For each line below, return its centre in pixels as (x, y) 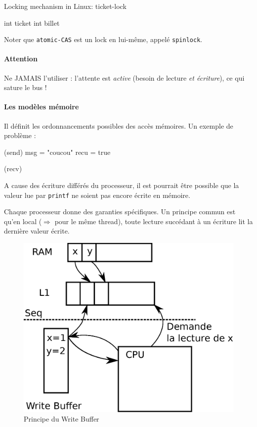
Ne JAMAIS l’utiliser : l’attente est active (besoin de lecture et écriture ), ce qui (124, 77)
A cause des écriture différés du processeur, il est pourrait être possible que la (122, 185)
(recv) (13, 168)
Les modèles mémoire (42, 107)
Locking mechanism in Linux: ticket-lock (65, 6)
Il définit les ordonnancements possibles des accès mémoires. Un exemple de (119, 125)
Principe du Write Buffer (62, 419)
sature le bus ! (25, 87)
